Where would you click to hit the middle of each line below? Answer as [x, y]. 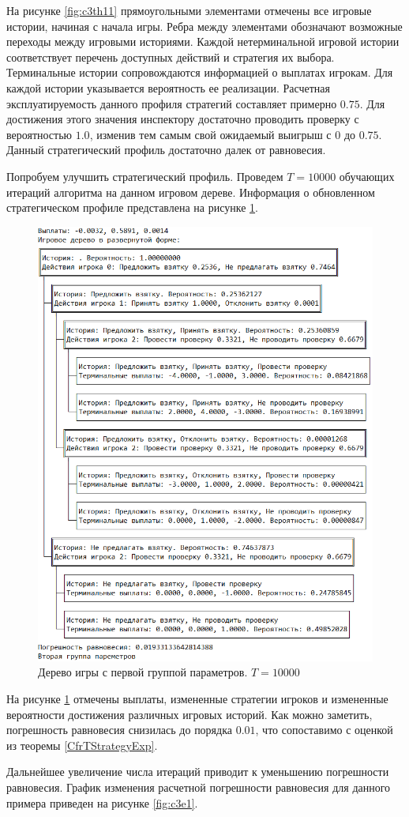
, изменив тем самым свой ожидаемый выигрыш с [210, 134]
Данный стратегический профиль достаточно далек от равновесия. [166, 150]
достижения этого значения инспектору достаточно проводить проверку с [183, 119]
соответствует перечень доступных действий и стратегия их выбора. [171, 56]
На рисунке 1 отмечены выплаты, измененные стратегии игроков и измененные [197, 698]
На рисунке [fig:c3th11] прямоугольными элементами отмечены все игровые [189, 10]
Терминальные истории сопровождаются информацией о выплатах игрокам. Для [200, 72]
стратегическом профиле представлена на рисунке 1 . [132, 207]
